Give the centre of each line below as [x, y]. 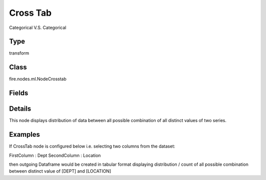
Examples [25, 135]
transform [19, 53]
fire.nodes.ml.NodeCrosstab [38, 79]
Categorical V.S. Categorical [38, 28]
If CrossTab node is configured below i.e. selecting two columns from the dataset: [92, 146]
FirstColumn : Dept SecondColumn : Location [55, 155]
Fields [19, 93]
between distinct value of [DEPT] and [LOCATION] [60, 171]
